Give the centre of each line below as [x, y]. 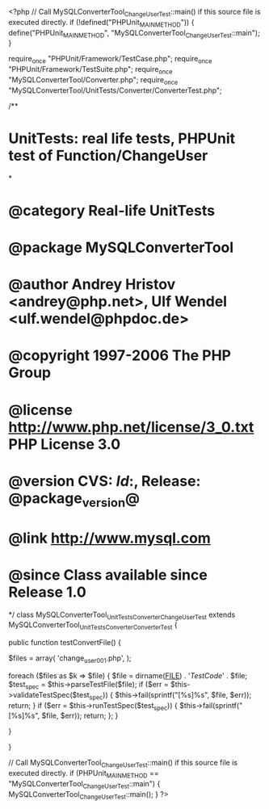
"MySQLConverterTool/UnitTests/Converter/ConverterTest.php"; [115, 90]
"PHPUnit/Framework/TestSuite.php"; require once [90, 70]
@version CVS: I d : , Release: [105, 481]
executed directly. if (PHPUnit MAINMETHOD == [84, 774]
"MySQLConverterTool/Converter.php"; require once [93, 80]
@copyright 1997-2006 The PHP [120, 356]
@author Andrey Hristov [92, 285]
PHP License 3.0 [65, 444]
